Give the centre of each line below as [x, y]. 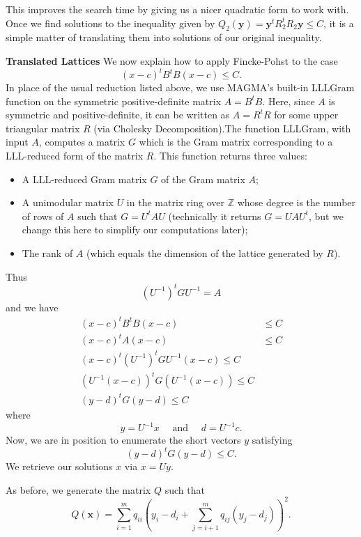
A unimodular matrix [68, 202]
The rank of [47, 253]
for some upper [306, 115]
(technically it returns [215, 216]
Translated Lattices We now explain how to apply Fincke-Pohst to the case [172, 60]
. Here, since [289, 101]
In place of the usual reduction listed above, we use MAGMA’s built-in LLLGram [180, 87]
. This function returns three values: [230, 156]
